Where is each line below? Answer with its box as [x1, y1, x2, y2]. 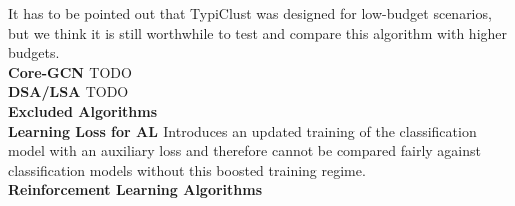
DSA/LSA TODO [8, 81, 129, 102]
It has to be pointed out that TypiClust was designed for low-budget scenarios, [8, 3, 492, 23]
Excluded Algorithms [8, 100, 158, 121]
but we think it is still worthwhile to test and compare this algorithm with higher [8, 22, 508, 43]
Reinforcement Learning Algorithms [8, 179, 263, 200]
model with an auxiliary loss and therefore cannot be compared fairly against [8, 140, 481, 161]
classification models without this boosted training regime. [8, 159, 366, 180]
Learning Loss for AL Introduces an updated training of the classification [8, 120, 477, 141]
